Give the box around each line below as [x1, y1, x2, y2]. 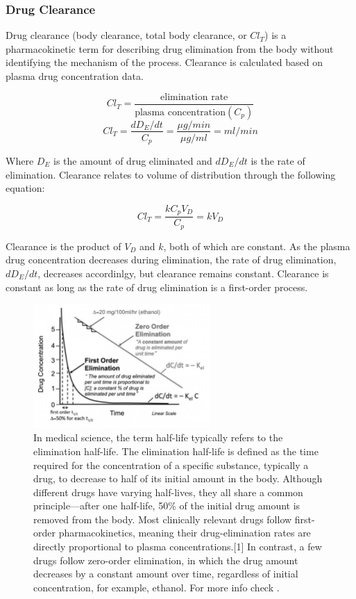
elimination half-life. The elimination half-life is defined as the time [33, 443, 319, 458]
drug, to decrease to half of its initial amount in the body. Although [33, 471, 323, 486]
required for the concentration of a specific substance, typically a [33, 457, 309, 472]
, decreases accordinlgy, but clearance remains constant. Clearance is [37, 265, 329, 280]
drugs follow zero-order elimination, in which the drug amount [33, 552, 298, 567]
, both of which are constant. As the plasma [163, 238, 350, 253]
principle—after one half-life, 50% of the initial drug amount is [33, 498, 300, 513]
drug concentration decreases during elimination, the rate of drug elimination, [6, 252, 337, 267]
